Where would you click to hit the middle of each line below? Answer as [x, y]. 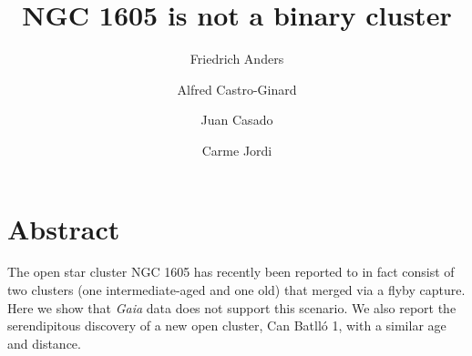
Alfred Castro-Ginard [237, 89]
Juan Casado [237, 120]
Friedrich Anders [237, 59]
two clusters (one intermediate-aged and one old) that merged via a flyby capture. [236, 290]
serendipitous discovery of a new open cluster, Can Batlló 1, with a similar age [227, 325]
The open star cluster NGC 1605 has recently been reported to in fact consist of [231, 272]
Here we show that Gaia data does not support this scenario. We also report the [232, 307]
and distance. [44, 343]
